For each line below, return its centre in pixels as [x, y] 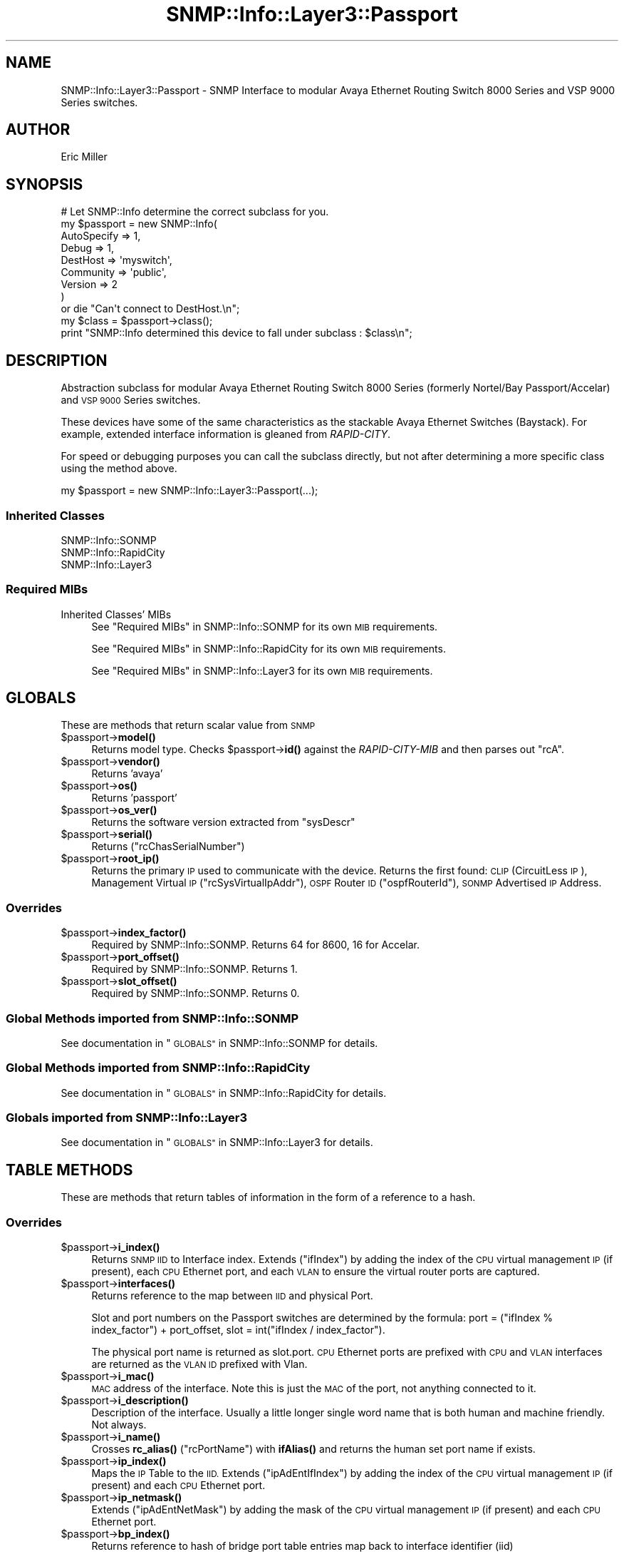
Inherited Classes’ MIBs [116, 614]
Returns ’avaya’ [127, 774]
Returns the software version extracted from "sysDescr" [223, 822]
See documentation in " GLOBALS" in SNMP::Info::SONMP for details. [219, 1043]
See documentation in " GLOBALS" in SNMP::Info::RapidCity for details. [224, 1093]
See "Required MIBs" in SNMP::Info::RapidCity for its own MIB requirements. [269, 648]
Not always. [119, 1425]
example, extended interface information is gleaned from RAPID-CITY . [226, 434]
